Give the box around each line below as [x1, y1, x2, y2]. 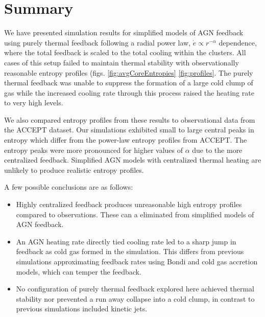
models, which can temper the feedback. [16, 266, 141, 277]
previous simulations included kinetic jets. [16, 303, 148, 314]
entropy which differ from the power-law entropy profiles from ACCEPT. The [4, 134, 247, 145]
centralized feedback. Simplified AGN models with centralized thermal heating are [4, 154, 261, 165]
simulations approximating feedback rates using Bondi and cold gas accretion [16, 256, 258, 266]
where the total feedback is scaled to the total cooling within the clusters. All [4, 47, 246, 58]
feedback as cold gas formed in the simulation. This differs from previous [16, 246, 244, 257]
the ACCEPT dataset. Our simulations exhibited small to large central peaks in [4, 124, 254, 135]
